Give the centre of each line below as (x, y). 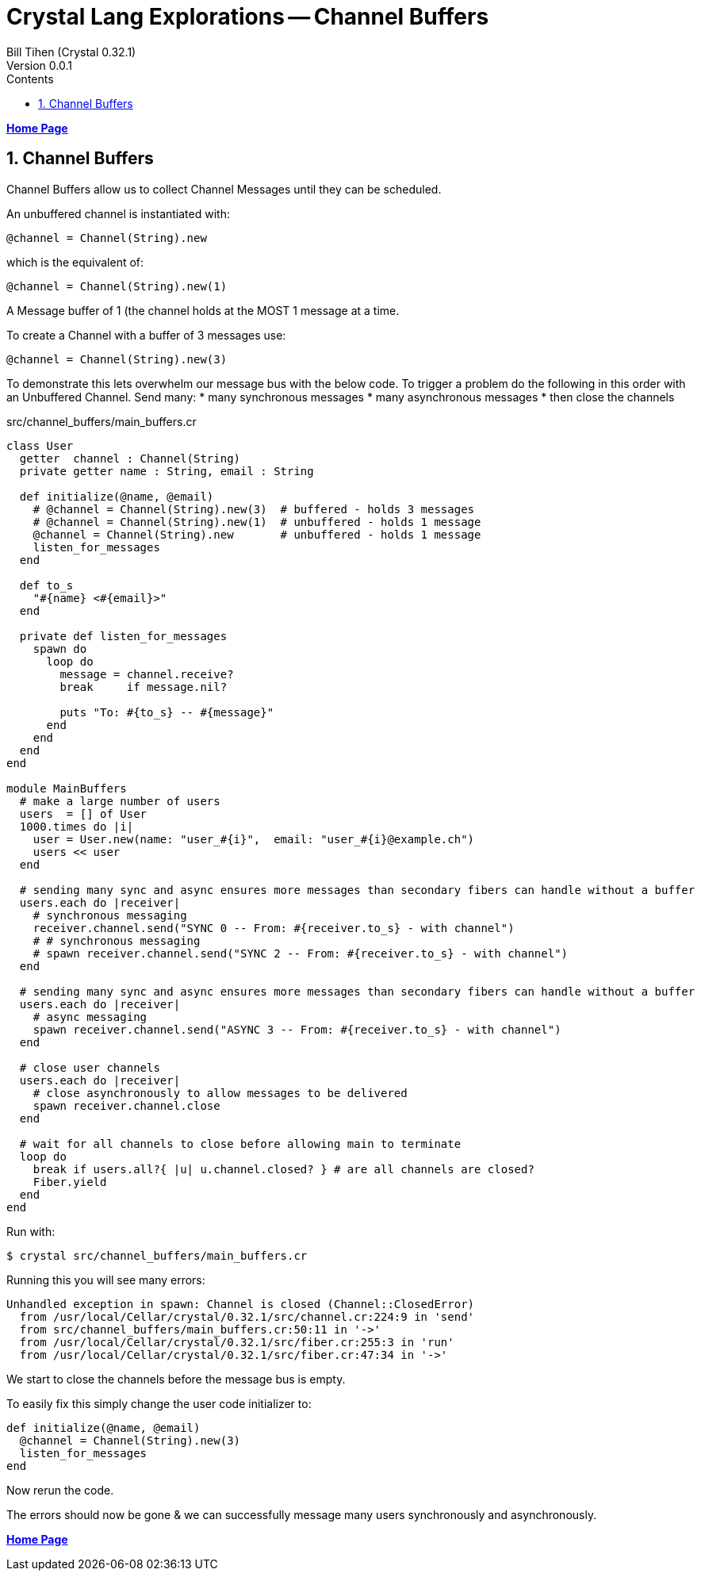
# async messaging (90, 1017)
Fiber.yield (70, 1182)
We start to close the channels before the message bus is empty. (176, 1379)
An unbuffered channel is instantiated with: (118, 213)
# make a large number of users (120, 801)
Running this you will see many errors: (106, 1280)
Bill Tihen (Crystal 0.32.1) (71, 52)
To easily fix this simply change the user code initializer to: (159, 1403)
